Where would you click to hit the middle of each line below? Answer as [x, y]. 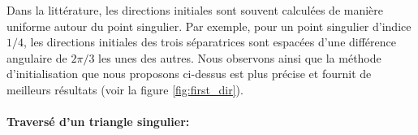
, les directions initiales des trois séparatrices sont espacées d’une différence [210, 42]
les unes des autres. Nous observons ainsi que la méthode [240, 57]
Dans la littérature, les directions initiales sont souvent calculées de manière [195, 10]
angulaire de [37, 57]
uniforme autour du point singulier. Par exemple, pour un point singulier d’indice [209, 26]
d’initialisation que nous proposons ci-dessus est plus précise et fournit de [189, 74]
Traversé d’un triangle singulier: [98, 122]
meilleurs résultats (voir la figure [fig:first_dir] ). [125, 89]
